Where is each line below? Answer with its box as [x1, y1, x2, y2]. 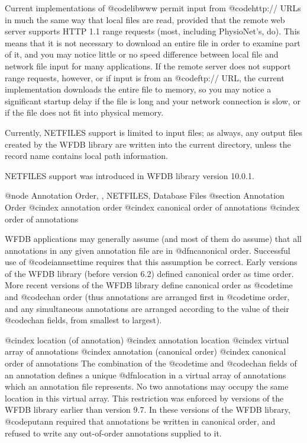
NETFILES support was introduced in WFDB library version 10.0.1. [5, 169, 254, 181]
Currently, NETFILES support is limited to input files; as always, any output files [5, 126, 303, 138]
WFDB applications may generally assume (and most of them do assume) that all [5, 232, 302, 245]
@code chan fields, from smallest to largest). [5, 314, 162, 326]
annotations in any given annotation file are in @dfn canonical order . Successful [5, 244, 290, 256]
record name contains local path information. [5, 149, 168, 162]
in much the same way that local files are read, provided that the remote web [5, 13, 285, 26]
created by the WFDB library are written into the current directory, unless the [5, 138, 291, 150]
